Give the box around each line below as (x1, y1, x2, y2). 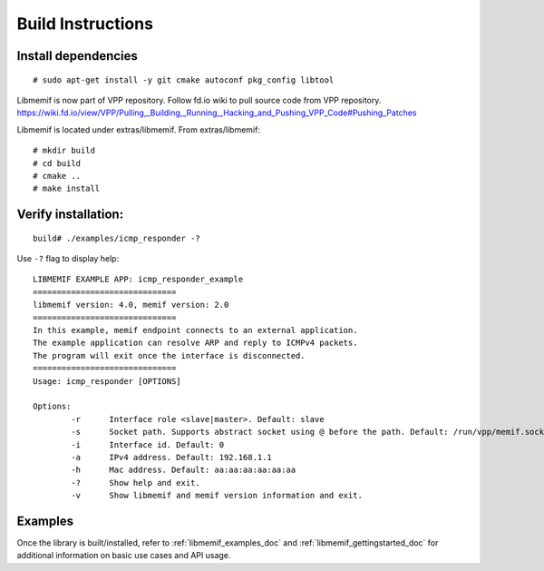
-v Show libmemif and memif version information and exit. (71, 490, 363, 501)
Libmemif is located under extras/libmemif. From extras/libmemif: (16, 123, 260, 135)
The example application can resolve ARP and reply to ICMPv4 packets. (33, 338, 358, 349)
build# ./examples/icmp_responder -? (33, 232, 201, 243)
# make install (33, 183, 101, 194)
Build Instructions (16, 14, 154, 34)
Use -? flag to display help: (16, 253, 120, 264)
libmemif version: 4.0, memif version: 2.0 (33, 300, 229, 310)
